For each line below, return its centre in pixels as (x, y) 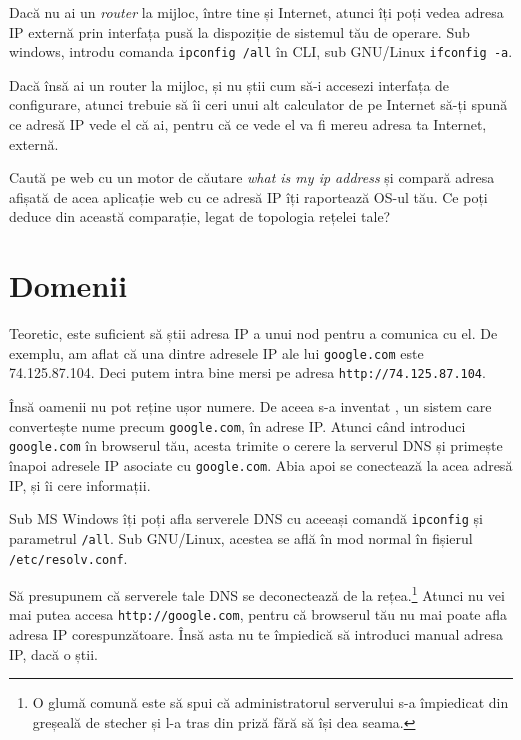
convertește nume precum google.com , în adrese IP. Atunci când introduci (237, 425)
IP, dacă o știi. (53, 653)
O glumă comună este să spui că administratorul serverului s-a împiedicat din (270, 702)
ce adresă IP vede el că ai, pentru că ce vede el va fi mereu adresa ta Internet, (248, 124)
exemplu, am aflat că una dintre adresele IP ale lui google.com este (216, 352)
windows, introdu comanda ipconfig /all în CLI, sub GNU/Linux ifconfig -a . (261, 51)
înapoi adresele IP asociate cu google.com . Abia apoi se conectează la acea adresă (261, 464)
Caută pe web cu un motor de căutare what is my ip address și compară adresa (252, 177)
